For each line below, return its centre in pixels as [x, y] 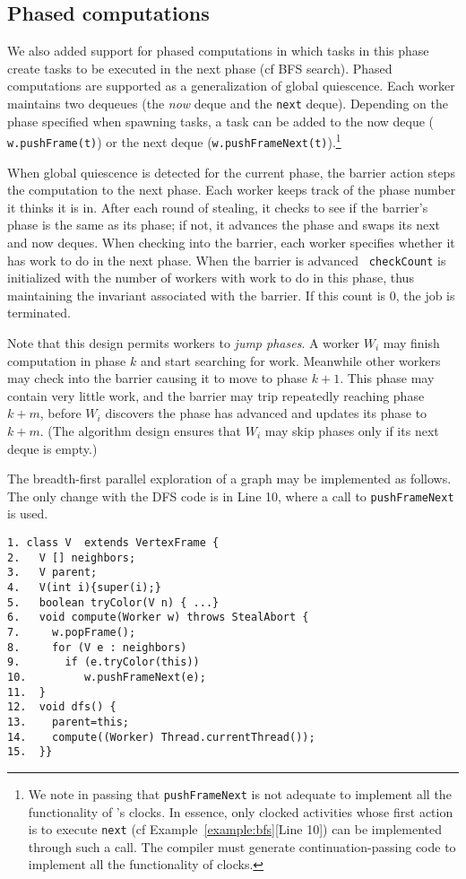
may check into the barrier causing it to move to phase [158, 378]
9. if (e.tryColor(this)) [104, 662]
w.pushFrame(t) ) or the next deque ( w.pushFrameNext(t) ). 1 [174, 140]
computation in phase [67, 360]
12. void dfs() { [62, 707]
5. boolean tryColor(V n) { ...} [113, 602]
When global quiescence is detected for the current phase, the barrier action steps [231, 172]
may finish [411, 343]
